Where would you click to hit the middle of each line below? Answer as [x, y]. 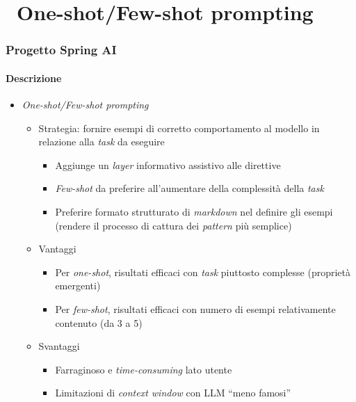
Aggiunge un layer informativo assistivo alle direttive [168, 164]
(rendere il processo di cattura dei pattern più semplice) [173, 225]
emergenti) [78, 286]
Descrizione [34, 78]
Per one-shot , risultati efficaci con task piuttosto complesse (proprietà [203, 272]
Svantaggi [59, 346]
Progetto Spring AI [61, 50]
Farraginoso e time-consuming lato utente [144, 369]
